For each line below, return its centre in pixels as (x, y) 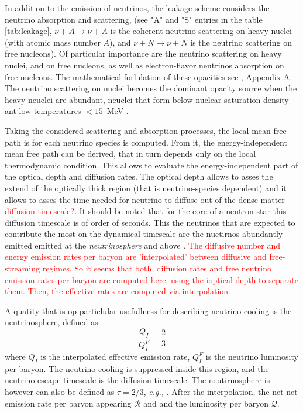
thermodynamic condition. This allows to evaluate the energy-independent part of (151, 165)
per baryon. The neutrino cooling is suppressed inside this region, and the (137, 368)
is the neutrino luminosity (252, 356)
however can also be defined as (60, 391)
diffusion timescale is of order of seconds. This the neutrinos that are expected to (150, 222)
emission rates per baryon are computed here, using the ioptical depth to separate (151, 279)
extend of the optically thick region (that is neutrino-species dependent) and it (146, 187)
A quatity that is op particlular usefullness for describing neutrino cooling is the (148, 310)
